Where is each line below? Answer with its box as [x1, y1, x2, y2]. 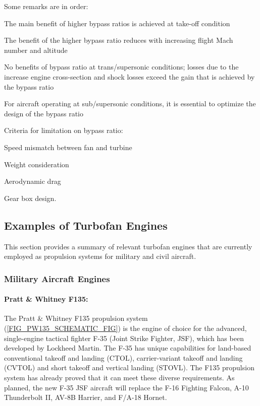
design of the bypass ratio [4, 108, 83, 118]
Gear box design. [4, 192, 57, 203]
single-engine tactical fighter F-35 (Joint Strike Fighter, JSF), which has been [4, 332, 244, 343]
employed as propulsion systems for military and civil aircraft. [4, 251, 196, 261]
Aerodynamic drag [4, 176, 61, 186]
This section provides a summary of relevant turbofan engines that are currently [4, 241, 252, 251]
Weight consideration [4, 159, 69, 169]
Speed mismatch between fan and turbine [4, 142, 132, 152]
